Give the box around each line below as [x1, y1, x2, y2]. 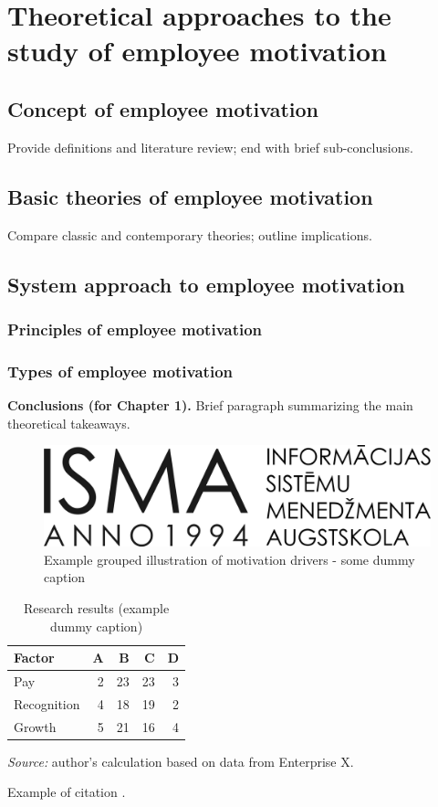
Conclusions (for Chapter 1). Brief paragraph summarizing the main [7, 396, 413, 414]
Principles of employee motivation [7, 317, 263, 340]
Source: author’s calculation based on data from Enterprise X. [7, 751, 354, 770]
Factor [14, 648, 55, 667]
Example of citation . [7, 782, 126, 802]
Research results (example [23, 598, 170, 617]
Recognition [14, 694, 80, 713]
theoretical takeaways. [7, 413, 130, 432]
